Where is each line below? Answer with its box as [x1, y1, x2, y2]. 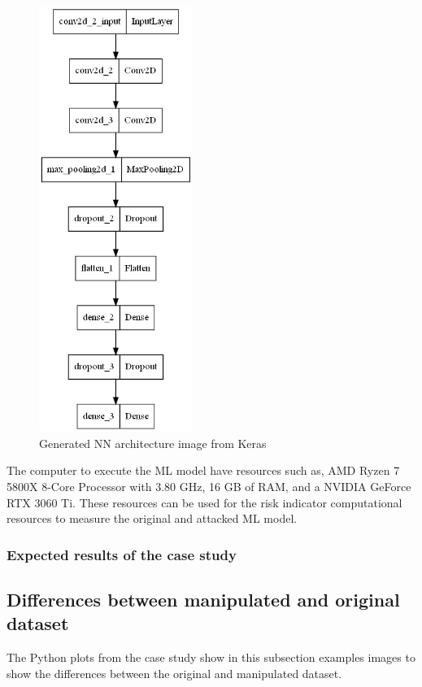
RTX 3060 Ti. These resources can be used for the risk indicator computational [7, 494, 402, 511]
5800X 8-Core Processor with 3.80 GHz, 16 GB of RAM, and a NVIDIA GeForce [7, 478, 411, 495]
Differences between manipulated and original [7, 587, 400, 612]
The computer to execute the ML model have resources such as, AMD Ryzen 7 [7, 462, 400, 479]
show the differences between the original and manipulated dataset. [7, 664, 342, 681]
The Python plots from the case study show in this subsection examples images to [7, 649, 415, 666]
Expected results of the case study [7, 544, 237, 564]
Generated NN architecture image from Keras [39, 434, 267, 451]
